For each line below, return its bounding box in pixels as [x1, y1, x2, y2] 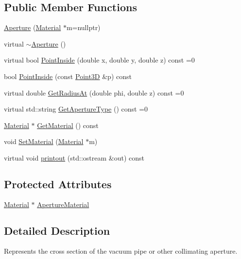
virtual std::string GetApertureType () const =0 [4, 104, 148, 114]
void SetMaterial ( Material [4, 136, 84, 146]
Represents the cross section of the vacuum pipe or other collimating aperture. [4, 245, 238, 256]
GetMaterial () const [37, 120, 99, 130]
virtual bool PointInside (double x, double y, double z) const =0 [4, 55, 195, 65]
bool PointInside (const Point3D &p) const [4, 71, 132, 81]
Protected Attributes [4, 176, 112, 191]
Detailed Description [4, 223, 110, 238]
